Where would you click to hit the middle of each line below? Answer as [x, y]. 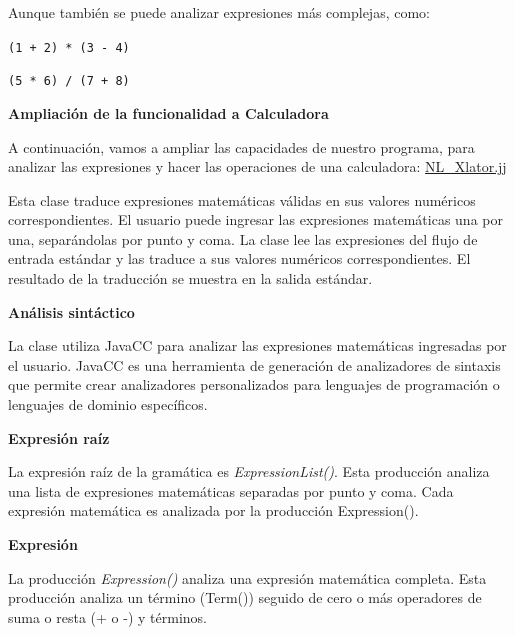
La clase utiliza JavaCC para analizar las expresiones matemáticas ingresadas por [257, 345]
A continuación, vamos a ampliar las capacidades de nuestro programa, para [241, 146]
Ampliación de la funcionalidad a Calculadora [168, 112]
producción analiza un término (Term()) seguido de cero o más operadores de [245, 597]
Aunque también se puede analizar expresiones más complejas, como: [219, 12]
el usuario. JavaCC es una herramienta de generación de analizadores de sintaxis [254, 364]
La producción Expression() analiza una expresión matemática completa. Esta [247, 577]
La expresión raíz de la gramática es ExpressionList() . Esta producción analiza [249, 471]
